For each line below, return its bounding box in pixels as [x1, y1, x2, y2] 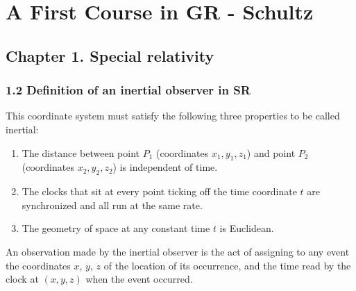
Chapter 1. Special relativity [6, 44, 214, 66]
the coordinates [6, 258, 71, 272]
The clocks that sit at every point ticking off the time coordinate [22, 184, 297, 199]
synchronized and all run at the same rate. [22, 197, 203, 212]
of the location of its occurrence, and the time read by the [103, 258, 351, 272]
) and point [246, 145, 296, 160]
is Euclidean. [219, 221, 274, 235]
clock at [6, 272, 39, 286]
